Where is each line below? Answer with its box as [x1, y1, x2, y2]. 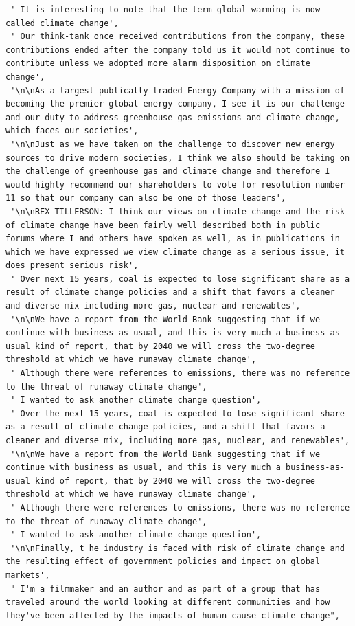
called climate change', [5, 18, 119, 28]
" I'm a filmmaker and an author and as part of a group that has [10, 583, 321, 594]
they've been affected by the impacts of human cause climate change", [5, 610, 340, 621]
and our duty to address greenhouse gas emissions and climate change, [5, 112, 340, 122]
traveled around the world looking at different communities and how [5, 597, 330, 607]
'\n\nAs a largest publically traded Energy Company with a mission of [10, 85, 345, 96]
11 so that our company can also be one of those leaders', [5, 193, 286, 203]
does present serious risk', [5, 260, 139, 271]
